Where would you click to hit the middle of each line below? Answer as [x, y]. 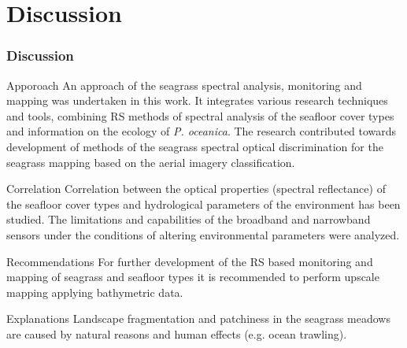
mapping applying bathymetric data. [95, 292]
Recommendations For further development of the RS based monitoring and [190, 261]
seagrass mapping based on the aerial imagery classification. [151, 162]
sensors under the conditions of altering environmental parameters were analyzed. [203, 234]
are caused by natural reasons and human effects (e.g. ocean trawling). [177, 333]
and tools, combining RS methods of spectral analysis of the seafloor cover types [200, 115]
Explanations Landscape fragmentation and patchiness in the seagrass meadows [198, 318]
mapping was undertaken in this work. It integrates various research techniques [197, 100]
